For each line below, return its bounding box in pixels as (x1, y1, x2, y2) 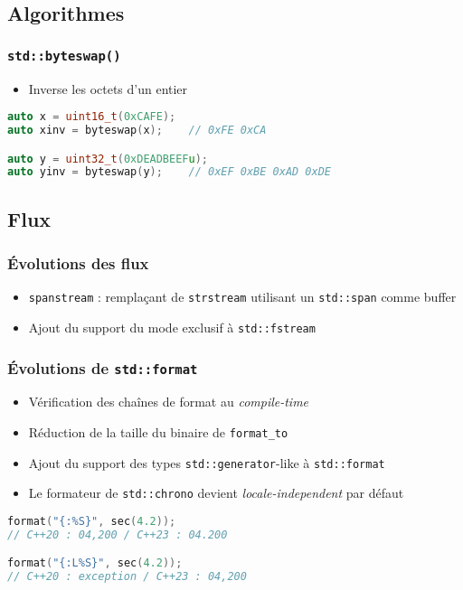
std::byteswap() (7, 48, 121, 63)
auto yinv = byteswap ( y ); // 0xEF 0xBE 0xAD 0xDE (7, 165, 332, 179)
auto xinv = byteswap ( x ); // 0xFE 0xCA (7, 124, 267, 137)
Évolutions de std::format (7, 356, 198, 379)
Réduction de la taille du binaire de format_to (28, 423, 288, 441)
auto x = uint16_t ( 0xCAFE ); (7, 110, 176, 124)
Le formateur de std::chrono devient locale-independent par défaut (28, 483, 404, 502)
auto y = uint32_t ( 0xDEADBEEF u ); (7, 152, 209, 165)
